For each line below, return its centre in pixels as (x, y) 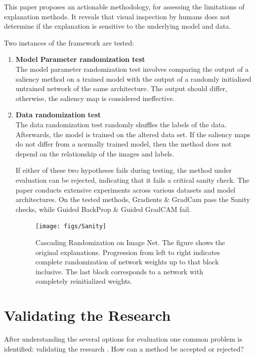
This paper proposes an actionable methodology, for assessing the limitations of (124, 6)
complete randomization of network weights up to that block (127, 262)
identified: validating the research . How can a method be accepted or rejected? (124, 348)
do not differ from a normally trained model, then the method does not (124, 144)
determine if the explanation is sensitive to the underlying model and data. (118, 26)
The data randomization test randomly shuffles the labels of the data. (121, 124)
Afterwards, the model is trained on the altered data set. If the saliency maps (133, 134)
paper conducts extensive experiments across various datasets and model (126, 189)
